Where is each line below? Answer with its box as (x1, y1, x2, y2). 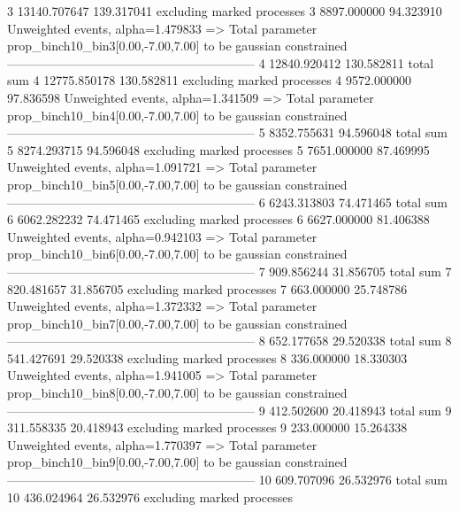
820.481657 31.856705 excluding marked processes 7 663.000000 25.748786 (7, 279, 408, 298)
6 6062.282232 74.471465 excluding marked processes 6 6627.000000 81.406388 (7, 210, 430, 229)
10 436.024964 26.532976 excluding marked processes (7, 487, 294, 506)
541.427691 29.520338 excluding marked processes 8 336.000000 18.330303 (7, 348, 408, 367)
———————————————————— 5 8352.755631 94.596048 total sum (7, 123, 448, 142)
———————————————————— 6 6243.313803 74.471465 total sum (7, 192, 448, 211)
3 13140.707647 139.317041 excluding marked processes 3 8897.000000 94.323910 (7, 2, 442, 19)
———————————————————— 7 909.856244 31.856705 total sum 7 (7, 261, 452, 280)
